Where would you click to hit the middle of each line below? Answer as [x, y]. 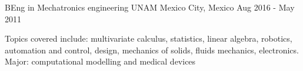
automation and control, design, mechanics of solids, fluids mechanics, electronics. [152, 50]
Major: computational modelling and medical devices [100, 61]
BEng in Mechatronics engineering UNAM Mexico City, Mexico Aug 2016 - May [150, 7]
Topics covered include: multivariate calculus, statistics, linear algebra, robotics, [149, 38]
